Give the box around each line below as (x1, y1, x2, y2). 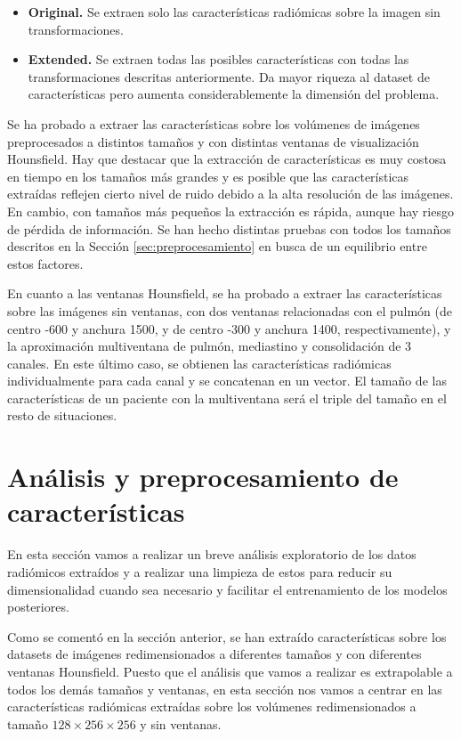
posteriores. (7, 597, 69, 616)
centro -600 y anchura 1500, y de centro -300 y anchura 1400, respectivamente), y (7, 319, 451, 337)
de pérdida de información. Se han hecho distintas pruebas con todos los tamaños (7, 219, 451, 238)
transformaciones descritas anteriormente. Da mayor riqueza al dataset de (28, 67, 430, 85)
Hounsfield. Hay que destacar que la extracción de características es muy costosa (7, 150, 447, 168)
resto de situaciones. (7, 406, 117, 425)
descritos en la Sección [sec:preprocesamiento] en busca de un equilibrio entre (7, 237, 427, 256)
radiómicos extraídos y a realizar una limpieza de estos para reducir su (7, 562, 392, 581)
